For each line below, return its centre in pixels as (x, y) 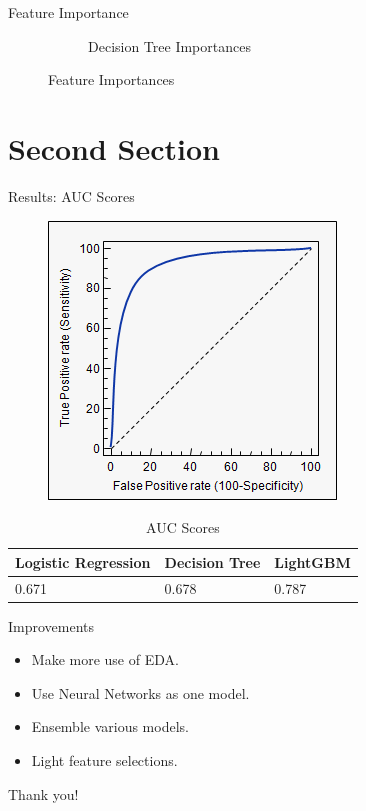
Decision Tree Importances (169, 45)
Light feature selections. (104, 760)
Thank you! (43, 793)
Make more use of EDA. (105, 659)
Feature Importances (111, 79)
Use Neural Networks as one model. (140, 692)
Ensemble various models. (110, 726)
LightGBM (312, 561)
